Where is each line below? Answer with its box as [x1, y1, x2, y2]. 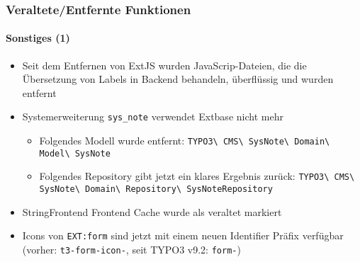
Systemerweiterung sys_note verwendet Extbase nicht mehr [22, 109, 283, 124]
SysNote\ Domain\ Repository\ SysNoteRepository [39, 184, 273, 195]
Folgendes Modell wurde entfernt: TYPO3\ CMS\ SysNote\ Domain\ [39, 133, 330, 148]
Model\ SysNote [39, 148, 111, 159]
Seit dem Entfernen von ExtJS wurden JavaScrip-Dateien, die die [22, 57, 307, 72]
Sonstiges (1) [6, 30, 70, 45]
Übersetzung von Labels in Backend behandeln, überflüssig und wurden [22, 72, 334, 86]
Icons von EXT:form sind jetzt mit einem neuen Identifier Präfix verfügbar [22, 228, 344, 243]
